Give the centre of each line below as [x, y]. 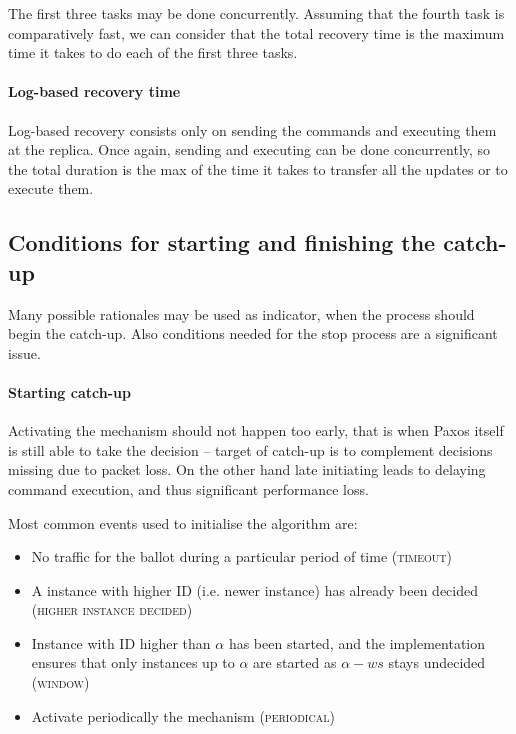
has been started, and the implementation [356, 642]
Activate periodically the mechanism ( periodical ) [183, 715]
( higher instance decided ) [112, 609]
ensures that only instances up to [133, 662]
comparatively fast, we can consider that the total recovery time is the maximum [256, 32]
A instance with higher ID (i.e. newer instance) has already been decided [254, 589]
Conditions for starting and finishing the [222, 242]
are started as [295, 662]
